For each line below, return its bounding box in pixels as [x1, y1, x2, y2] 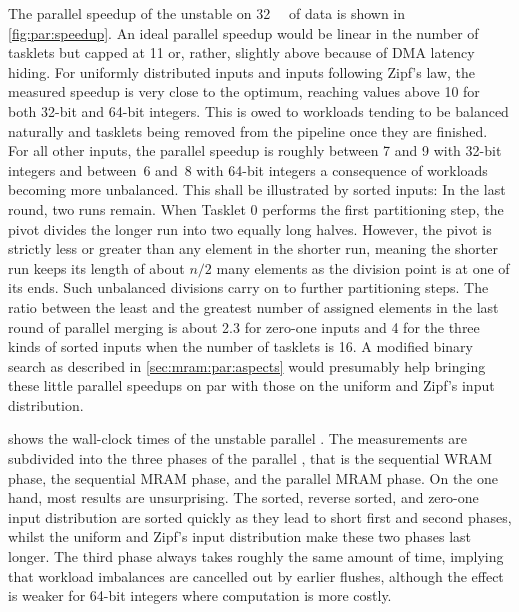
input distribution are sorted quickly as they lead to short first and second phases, [8, 506, 512, 527]
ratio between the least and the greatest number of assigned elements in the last [8, 296, 499, 317]
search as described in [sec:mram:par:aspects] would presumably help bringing [8, 355, 486, 376]
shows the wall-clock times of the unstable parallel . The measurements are [8, 428, 468, 449]
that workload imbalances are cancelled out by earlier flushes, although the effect [8, 565, 504, 586]
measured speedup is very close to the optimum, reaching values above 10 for [8, 81, 480, 102]
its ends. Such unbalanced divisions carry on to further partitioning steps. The [8, 277, 489, 298]
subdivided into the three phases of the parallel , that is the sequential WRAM [8, 448, 493, 469]
